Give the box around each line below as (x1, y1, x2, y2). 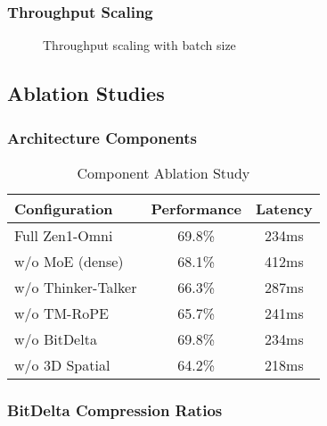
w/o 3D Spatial (14, 354, 110, 375)
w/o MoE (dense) (14, 250, 124, 271)
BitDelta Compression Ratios (7, 398, 223, 421)
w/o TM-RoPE (14, 302, 110, 323)
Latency (256, 197, 313, 219)
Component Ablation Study (77, 162, 250, 183)
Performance (151, 197, 242, 219)
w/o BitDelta (14, 328, 97, 349)
